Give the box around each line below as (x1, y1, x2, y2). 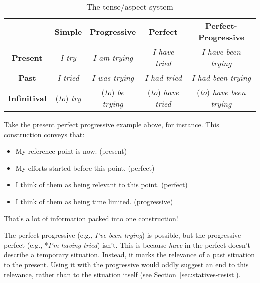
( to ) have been (197, 86, 246, 98)
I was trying (92, 72, 134, 83)
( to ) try (55, 92, 81, 104)
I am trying (93, 51, 133, 63)
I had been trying (191, 72, 251, 83)
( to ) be (101, 86, 124, 98)
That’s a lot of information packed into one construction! (4, 213, 178, 223)
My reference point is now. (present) (15, 146, 127, 156)
